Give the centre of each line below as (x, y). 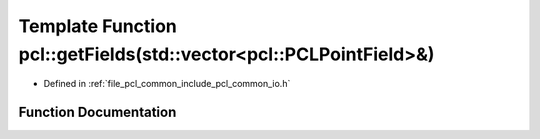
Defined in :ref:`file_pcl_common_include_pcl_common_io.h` (167, 84)
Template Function (97, 26)
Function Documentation (97, 112)
